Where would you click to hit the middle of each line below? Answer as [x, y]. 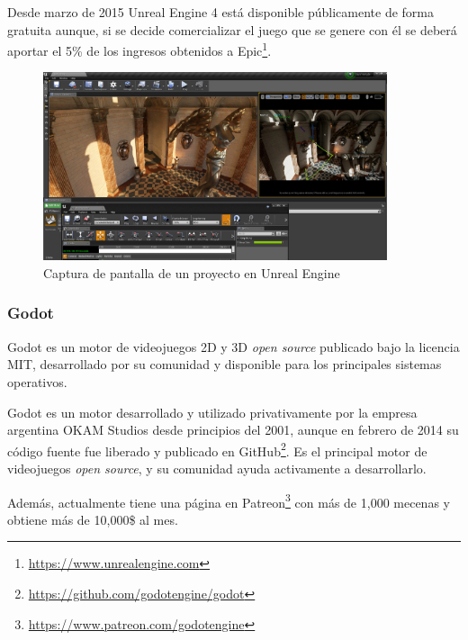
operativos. [37, 381]
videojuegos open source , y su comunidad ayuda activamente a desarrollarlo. [217, 468]
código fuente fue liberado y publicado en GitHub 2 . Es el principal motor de [217, 449]
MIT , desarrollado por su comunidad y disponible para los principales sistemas [225, 364]
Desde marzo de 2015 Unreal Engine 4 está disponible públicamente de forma [220, 12]
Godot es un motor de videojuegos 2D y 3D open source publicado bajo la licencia [234, 346]
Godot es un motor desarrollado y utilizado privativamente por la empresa [212, 412]
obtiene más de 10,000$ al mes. [93, 519]
